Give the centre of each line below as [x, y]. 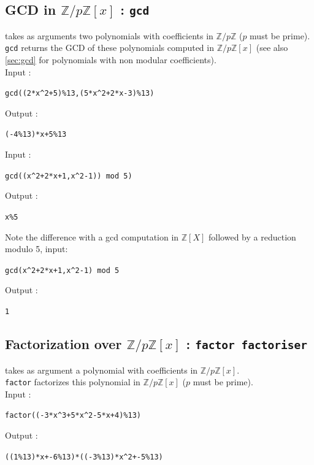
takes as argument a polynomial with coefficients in [101, 370]
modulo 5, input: [36, 249]
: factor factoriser [247, 344]
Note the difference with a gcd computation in [92, 236]
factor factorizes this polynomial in [73, 382]
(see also [272, 48]
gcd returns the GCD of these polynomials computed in [109, 48]
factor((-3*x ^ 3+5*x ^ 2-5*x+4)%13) [73, 416]
